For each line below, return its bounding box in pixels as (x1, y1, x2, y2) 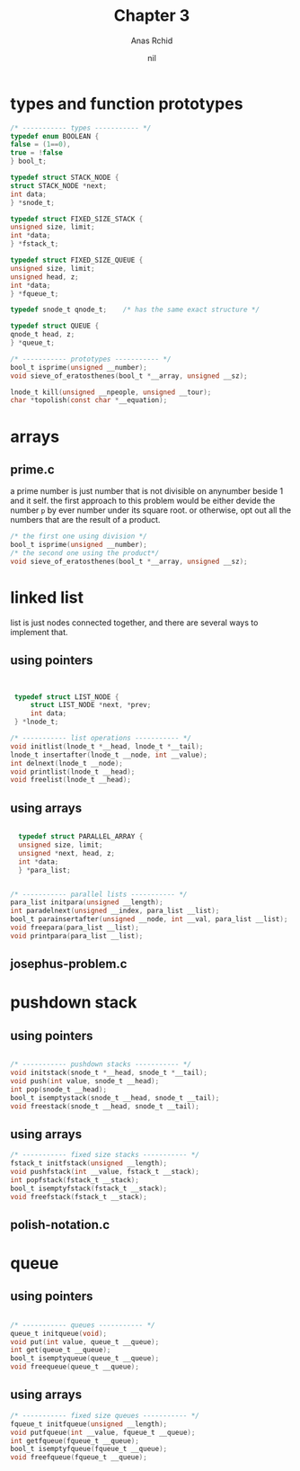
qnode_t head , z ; (10, 330, 75, 339)
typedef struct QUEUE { (10, 321, 100, 331)
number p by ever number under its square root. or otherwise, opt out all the (10, 505, 291, 516)
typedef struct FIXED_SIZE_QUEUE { (10, 256, 144, 265)
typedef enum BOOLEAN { (10, 131, 100, 140)
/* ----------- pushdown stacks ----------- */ (10, 1060, 192, 1069)
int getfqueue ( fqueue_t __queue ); (10, 1436, 140, 1445)
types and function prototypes (10, 94, 243, 113)
